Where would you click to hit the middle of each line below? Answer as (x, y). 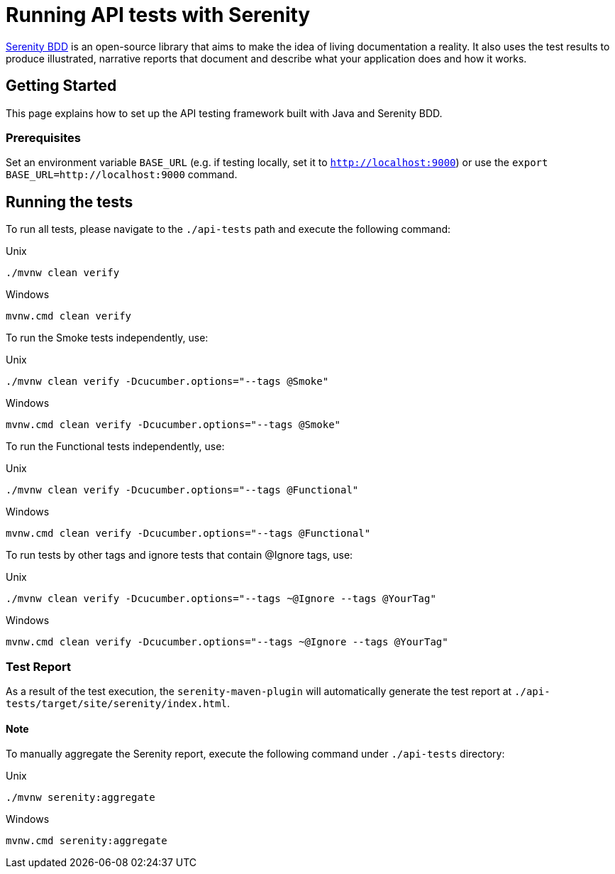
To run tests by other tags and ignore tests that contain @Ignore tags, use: (179, 555)
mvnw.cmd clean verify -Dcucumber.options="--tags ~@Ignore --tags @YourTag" (227, 642)
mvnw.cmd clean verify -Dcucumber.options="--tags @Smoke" (173, 425)
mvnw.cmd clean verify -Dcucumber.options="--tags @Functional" (188, 534)
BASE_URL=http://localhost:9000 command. (122, 175)
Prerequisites (43, 137)
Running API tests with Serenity (158, 15)
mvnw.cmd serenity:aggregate (87, 841)
